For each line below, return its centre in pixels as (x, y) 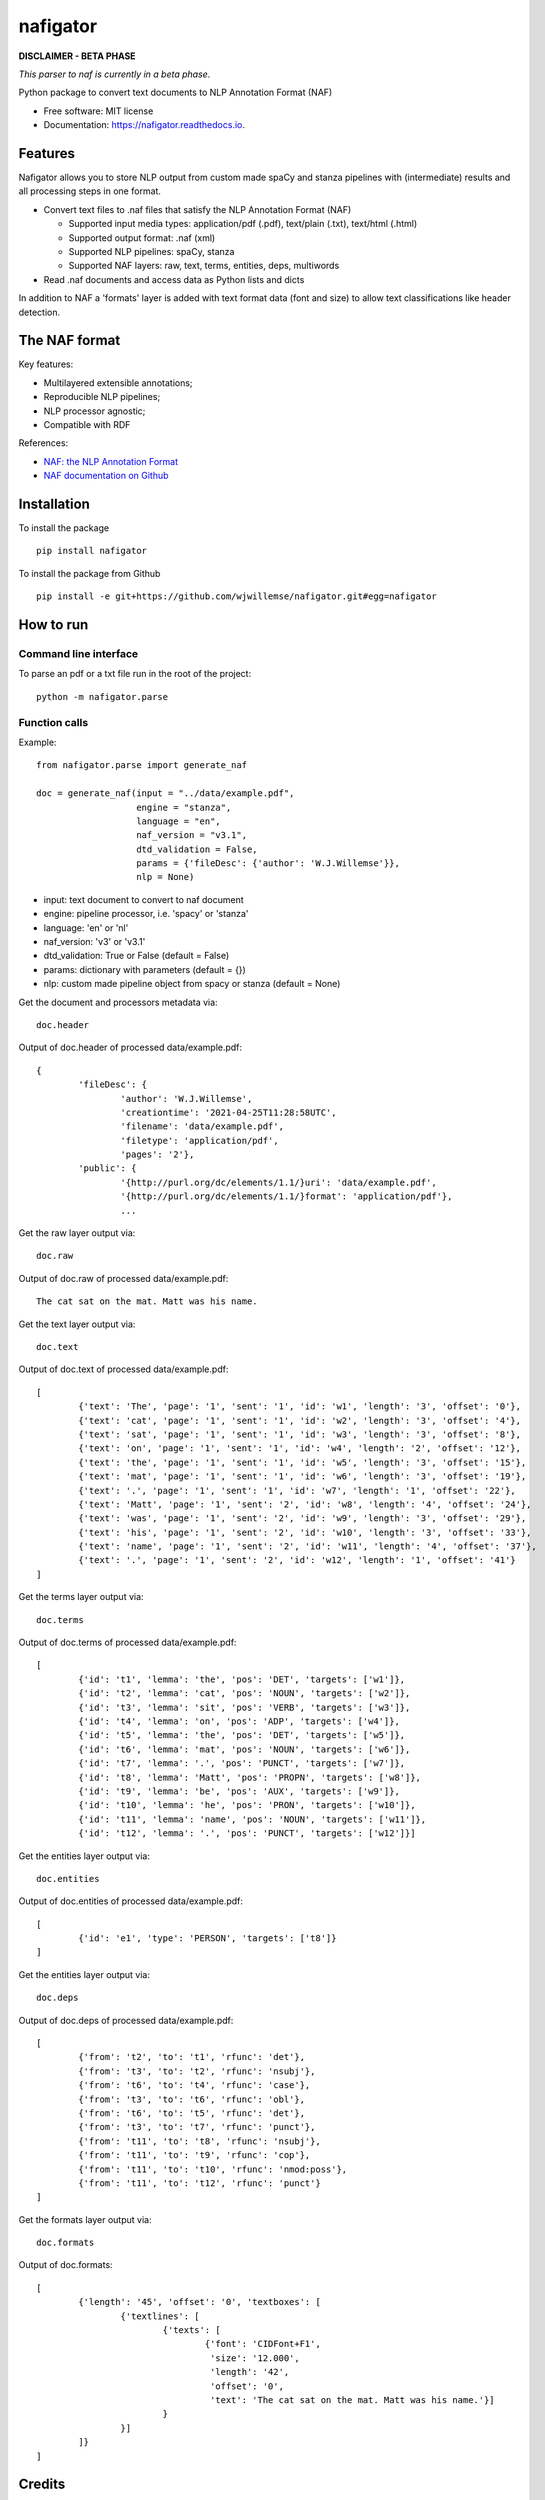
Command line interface (78, 654)
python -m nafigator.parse (102, 696)
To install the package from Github (89, 573)
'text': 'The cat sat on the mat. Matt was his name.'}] (352, 2400)
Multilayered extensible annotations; (118, 382)
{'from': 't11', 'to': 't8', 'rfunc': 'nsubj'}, (200, 2141)
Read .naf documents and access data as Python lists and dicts (174, 279)
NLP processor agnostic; (94, 411)
